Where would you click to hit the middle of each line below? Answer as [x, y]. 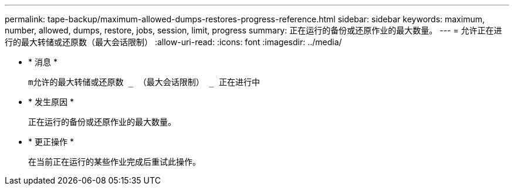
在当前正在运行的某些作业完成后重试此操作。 [114, 162]
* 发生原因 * [51, 102]
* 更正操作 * [51, 142]
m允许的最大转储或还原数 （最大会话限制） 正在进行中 [144, 82]
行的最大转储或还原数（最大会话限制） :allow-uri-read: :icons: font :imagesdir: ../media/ [173, 42]
